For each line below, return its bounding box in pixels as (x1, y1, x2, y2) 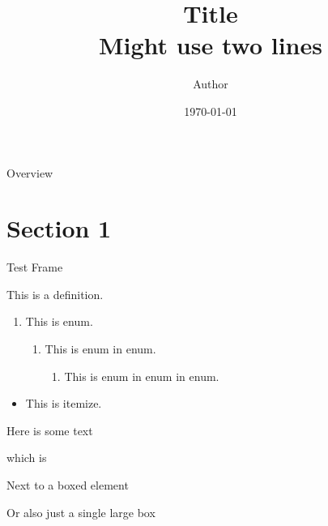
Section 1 (6, 212, 112, 245)
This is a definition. (6, 285, 104, 302)
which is (6, 449, 47, 466)
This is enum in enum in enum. (64, 367, 219, 384)
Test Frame (6, 259, 63, 276)
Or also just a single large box (6, 503, 155, 520)
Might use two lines (99, 28, 322, 62)
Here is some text (6, 421, 93, 438)
